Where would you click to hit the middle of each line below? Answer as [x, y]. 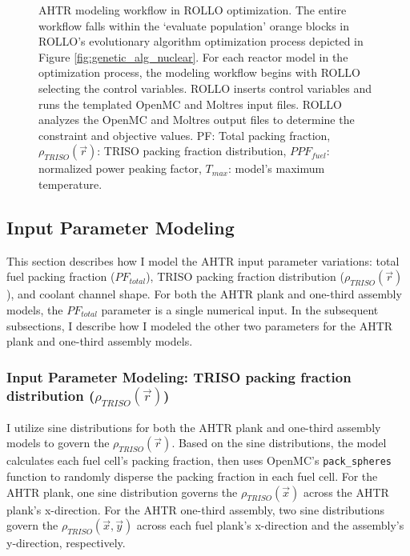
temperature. [70, 184]
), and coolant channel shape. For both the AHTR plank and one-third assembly [204, 294]
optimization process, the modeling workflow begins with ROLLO [199, 72]
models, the [35, 309]
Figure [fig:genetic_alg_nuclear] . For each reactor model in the [193, 56]
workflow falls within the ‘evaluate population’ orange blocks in [194, 25]
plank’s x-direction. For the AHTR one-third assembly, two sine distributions [196, 509]
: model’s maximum [276, 168]
